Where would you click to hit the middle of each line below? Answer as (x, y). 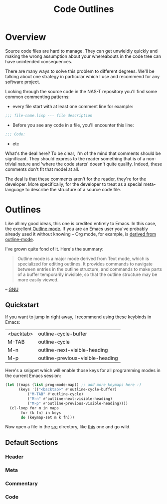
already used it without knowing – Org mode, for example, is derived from (81, 234)
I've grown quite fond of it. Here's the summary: (54, 249)
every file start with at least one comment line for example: (73, 106)
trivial (11, 164)
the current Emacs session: (33, 376)
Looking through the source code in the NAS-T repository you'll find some (81, 91)
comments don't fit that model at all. (42, 169)
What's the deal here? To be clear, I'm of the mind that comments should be (83, 153)
